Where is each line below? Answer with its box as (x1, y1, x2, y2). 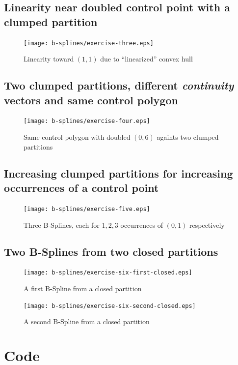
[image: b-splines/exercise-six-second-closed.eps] (24, 302, 196, 309)
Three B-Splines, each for (24, 219, 100, 230)
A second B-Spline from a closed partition (24, 316, 150, 327)
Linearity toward (24, 54, 74, 64)
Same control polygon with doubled (24, 132, 131, 142)
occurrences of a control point (4, 180, 159, 195)
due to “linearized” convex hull (100, 54, 193, 64)
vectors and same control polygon (4, 92, 178, 107)
